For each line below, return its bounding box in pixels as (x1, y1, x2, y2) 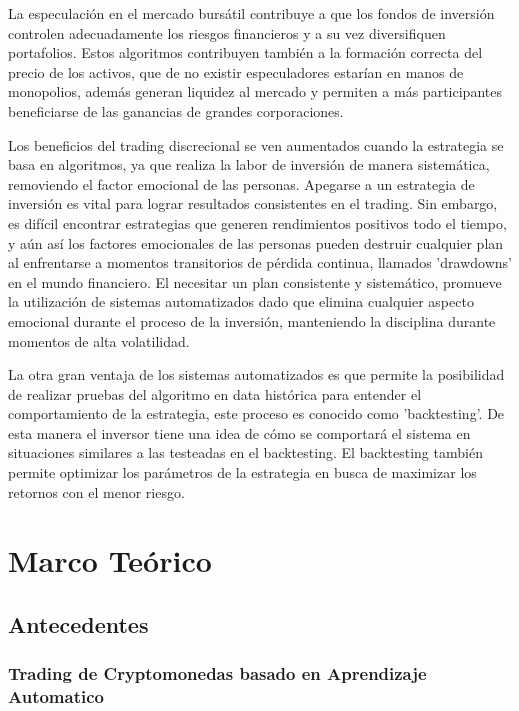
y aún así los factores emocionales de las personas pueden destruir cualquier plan (8, 232, 504, 253)
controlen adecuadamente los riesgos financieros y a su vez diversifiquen (8, 22, 446, 43)
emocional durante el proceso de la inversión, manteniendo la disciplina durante (8, 310, 496, 331)
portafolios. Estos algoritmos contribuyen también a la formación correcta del (8, 42, 483, 63)
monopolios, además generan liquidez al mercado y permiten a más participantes (8, 81, 502, 102)
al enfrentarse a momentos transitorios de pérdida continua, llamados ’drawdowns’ (8, 252, 512, 273)
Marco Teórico (8, 540, 212, 581)
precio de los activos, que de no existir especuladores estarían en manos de (8, 61, 464, 82)
